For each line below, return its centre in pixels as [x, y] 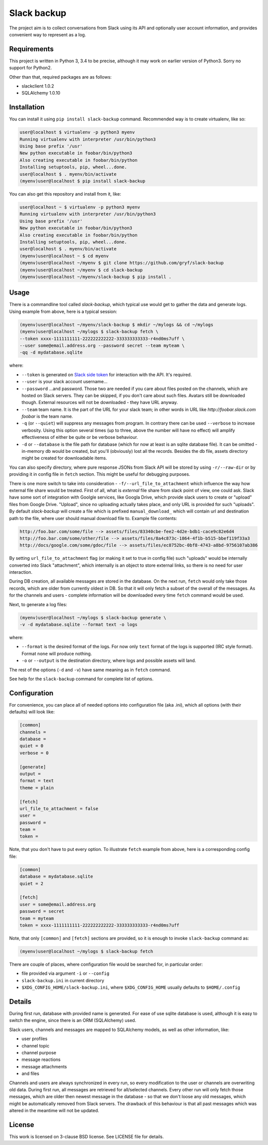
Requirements [32, 49]
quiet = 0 [32, 746]
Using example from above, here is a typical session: [63, 312]
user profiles [34, 1039]
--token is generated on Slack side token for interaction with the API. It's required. [107, 374]
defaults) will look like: [32, 712]
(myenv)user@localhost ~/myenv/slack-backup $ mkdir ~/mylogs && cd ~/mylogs [116, 324]
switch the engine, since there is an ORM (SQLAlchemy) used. [73, 1021]
